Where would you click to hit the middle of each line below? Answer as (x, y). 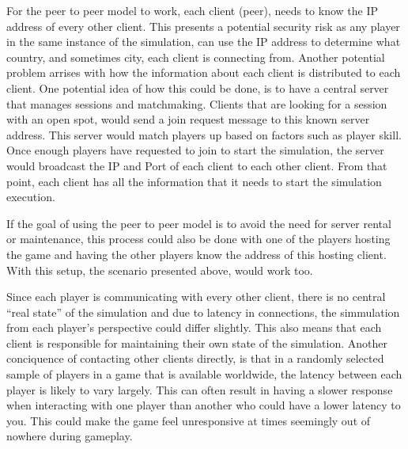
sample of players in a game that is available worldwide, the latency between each (204, 374)
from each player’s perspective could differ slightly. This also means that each (194, 327)
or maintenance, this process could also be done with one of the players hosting (198, 239)
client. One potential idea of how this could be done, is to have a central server (198, 88)
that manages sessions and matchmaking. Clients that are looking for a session (197, 103)
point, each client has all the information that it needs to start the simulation (194, 181)
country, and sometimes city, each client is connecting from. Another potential (196, 57)
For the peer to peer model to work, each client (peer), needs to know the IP (193, 10)
